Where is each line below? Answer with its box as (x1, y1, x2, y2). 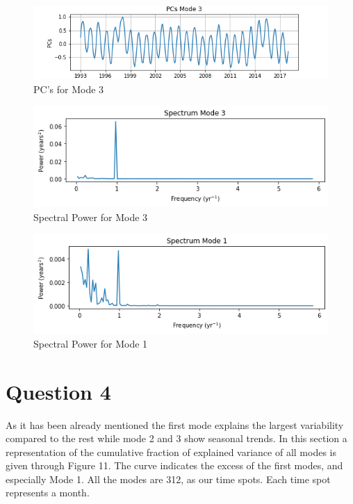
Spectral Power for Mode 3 (33, 209, 148, 224)
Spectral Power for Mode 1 (33, 336, 148, 350)
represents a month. (6, 485, 90, 500)
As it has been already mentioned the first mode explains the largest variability (6, 417, 344, 432)
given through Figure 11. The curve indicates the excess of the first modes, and (6, 458, 343, 473)
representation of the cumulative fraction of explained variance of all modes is (6, 444, 336, 459)
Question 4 (6, 377, 111, 405)
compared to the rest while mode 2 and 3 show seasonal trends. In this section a (6, 431, 347, 446)
